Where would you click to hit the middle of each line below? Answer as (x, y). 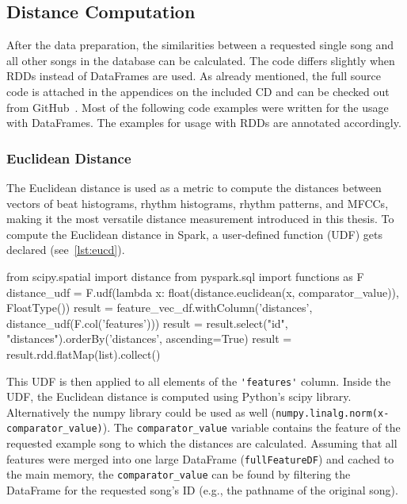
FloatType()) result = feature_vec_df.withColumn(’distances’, (160, 308)
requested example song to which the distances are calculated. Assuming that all (202, 443)
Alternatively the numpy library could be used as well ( (141, 412)
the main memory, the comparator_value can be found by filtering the (179, 474)
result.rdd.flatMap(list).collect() (84, 354)
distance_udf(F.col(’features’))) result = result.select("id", (147, 323)
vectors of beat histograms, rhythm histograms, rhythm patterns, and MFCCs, (198, 203)
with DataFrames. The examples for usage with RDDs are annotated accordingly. (204, 123)
